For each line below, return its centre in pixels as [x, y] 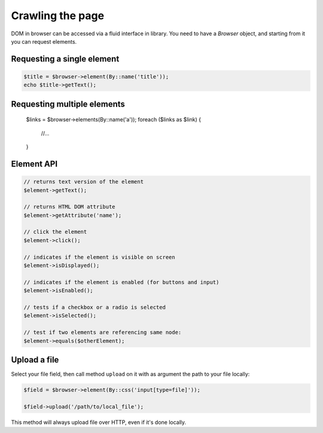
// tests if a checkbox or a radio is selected [95, 307]
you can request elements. [44, 41]
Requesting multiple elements [68, 104]
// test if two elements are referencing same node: [103, 333]
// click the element [55, 232]
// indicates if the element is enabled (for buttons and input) [121, 282]
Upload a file [35, 360]
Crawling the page [58, 16]
